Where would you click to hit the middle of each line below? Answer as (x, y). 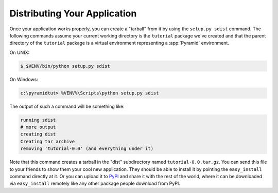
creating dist (38, 134)
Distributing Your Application (73, 13)
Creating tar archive (48, 141)
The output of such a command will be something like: (67, 106)
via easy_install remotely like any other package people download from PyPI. (95, 184)
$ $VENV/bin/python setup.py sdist (65, 66)
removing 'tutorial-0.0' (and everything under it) (87, 149)
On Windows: (24, 79)
